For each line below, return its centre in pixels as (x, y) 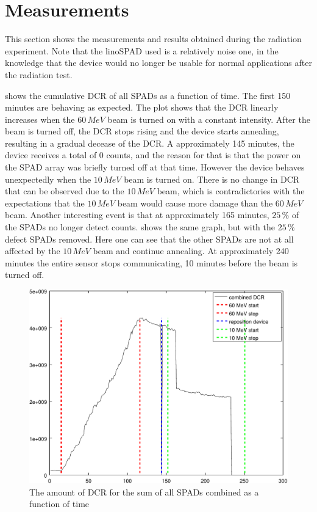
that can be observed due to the (65, 191)
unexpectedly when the (48, 179)
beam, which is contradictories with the (231, 191)
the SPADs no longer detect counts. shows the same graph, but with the (140, 227)
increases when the (40, 119)
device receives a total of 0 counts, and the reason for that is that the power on (153, 155)
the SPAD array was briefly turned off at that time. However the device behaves (155, 167)
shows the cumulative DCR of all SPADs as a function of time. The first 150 (148, 95)
